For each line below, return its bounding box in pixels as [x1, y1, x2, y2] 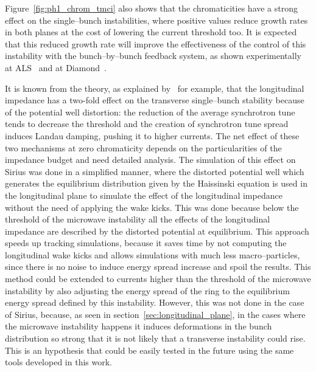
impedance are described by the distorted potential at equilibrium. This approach [5, 224, 309, 237]
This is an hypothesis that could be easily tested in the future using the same [5, 343, 294, 356]
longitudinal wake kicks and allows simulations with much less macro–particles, [5, 248, 300, 261]
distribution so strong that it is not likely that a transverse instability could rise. [5, 332, 306, 345]
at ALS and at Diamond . [5, 61, 107, 74]
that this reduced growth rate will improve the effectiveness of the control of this [5, 37, 306, 50]
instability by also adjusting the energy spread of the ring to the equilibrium [5, 284, 290, 297]
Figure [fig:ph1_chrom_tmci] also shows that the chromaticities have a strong [5, 2, 298, 14]
